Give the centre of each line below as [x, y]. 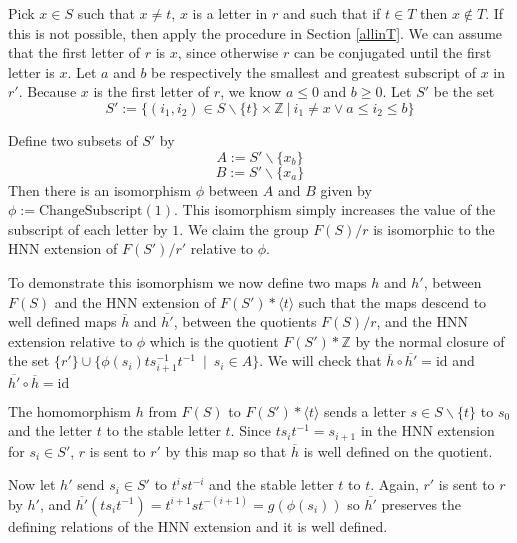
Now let [32, 484]
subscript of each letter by [88, 228]
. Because [47, 91]
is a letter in [230, 13]
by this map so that [226, 450]
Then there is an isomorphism [100, 189]
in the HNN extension [427, 430]
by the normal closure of [430, 340]
